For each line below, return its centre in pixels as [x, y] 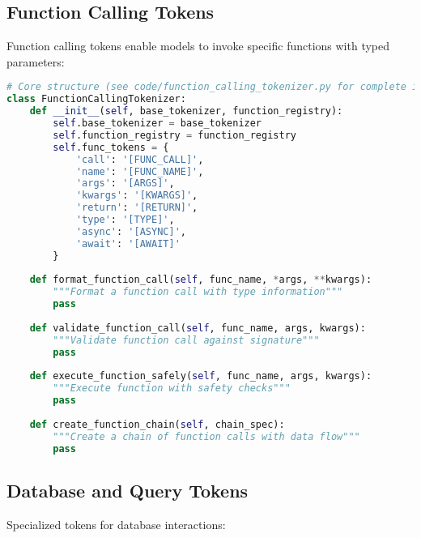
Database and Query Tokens [128, 490]
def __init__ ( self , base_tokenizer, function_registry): [186, 111]
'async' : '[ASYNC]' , [131, 231]
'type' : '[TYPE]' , [125, 220]
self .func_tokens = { [111, 147]
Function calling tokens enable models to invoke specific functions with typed [198, 46]
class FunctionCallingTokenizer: [96, 99]
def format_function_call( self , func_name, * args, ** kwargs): [201, 280]
